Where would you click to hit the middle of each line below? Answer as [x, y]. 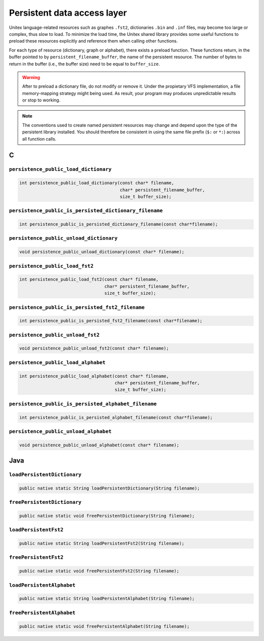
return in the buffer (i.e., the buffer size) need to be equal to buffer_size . [84, 64]
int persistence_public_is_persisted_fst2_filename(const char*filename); [111, 321]
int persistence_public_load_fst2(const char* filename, [89, 280]
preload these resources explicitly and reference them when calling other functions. [93, 41]
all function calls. [39, 139]
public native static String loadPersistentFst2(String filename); [102, 543]
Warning [31, 77]
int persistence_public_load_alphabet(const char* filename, [94, 376]
